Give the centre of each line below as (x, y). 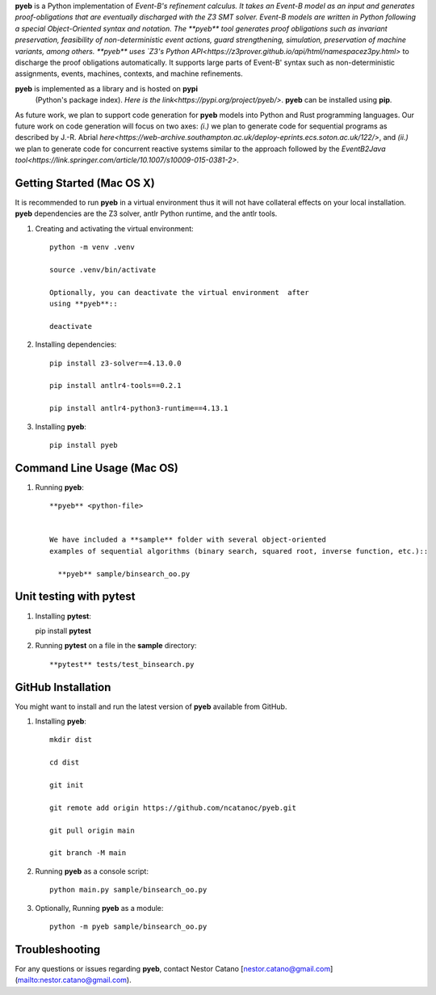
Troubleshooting (58, 949)
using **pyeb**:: (84, 304)
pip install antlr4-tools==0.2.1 (115, 386)
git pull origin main (92, 830)
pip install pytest (63, 630)
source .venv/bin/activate (103, 270)
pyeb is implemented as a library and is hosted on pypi (106, 88)
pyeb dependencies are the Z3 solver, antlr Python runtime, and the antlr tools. (146, 213)
